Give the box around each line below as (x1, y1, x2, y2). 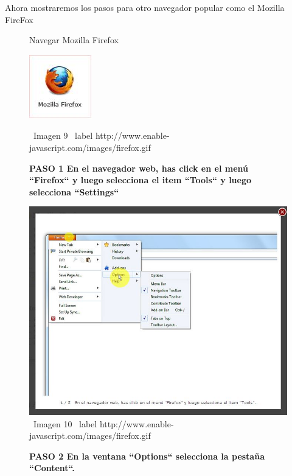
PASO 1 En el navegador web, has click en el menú (29, 161, 248, 174)
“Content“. (29, 461, 75, 474)
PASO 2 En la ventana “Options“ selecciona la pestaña (29, 449, 265, 462)
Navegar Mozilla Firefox (29, 33, 119, 46)
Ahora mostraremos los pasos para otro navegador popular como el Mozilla (5, 1, 285, 13)
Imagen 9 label (33, 129, 93, 142)
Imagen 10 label (33, 417, 97, 430)
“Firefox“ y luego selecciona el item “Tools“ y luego (29, 173, 252, 186)
